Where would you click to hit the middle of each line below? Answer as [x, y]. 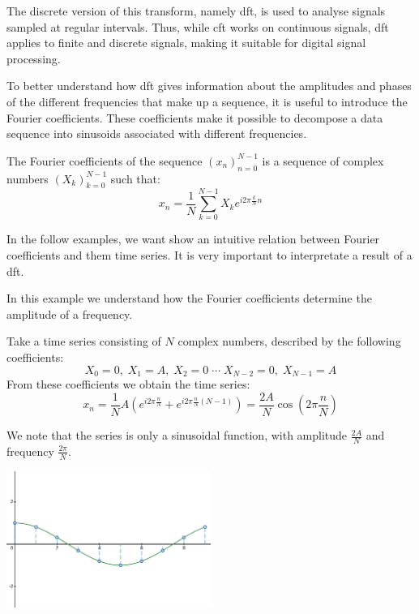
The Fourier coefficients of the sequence [105, 160]
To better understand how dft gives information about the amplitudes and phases [209, 86]
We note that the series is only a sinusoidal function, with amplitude [177, 435]
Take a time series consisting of [84, 341]
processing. [34, 58]
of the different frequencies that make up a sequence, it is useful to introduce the [207, 101]
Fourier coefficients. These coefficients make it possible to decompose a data [195, 117]
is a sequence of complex [323, 160]
